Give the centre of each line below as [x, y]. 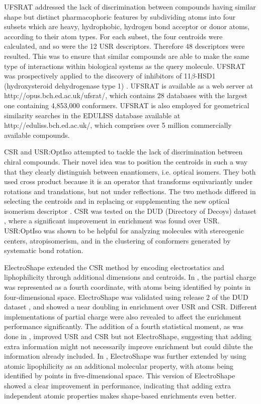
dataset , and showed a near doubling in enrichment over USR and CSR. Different [130, 307]
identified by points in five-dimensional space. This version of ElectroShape [120, 376]
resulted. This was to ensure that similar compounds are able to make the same [127, 56]
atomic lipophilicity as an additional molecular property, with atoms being [119, 366]
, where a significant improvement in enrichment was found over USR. [112, 221]
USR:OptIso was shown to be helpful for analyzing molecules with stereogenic [124, 231]
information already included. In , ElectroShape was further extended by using [125, 356]
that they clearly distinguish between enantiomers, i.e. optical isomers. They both [130, 171]
